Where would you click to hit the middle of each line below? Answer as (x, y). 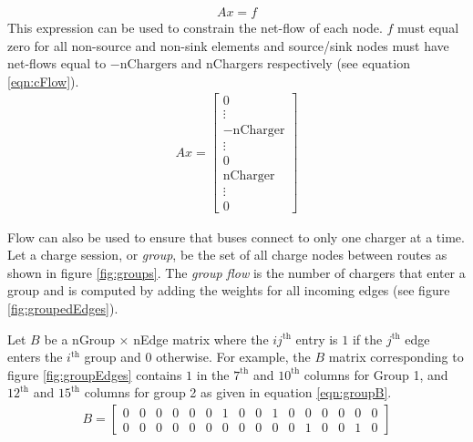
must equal (428, 28)
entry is (317, 339)
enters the (35, 357)
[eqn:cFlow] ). (43, 81)
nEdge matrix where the (201, 339)
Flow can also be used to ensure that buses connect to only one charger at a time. (236, 236)
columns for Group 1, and (376, 374)
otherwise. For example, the (233, 357)
